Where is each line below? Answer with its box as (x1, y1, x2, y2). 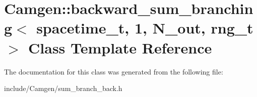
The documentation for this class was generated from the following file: (4, 66, 223, 76)
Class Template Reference (28, 37, 212, 57)
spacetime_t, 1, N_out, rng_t (36, 17, 253, 38)
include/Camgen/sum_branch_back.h (4, 83, 122, 93)
